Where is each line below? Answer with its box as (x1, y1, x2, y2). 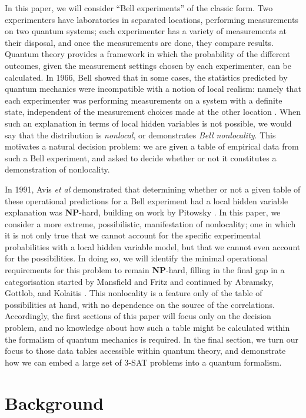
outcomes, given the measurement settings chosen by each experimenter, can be (5, 59, 291, 71)
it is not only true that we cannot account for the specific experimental (5, 229, 261, 241)
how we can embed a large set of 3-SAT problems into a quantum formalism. (5, 356, 282, 368)
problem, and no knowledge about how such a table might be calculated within (5, 321, 290, 334)
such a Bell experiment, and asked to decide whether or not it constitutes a (5, 151, 277, 164)
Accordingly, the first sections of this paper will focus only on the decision (5, 310, 271, 322)
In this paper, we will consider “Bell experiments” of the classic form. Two (5, 2, 273, 14)
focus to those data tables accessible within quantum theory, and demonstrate (5, 344, 286, 357)
